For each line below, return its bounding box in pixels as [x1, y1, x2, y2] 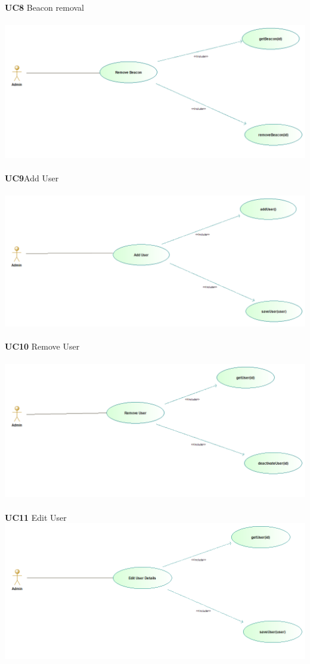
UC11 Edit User [5, 511, 67, 523]
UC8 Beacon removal [5, 1, 85, 13]
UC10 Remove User [5, 339, 80, 352]
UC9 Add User [5, 171, 59, 184]
